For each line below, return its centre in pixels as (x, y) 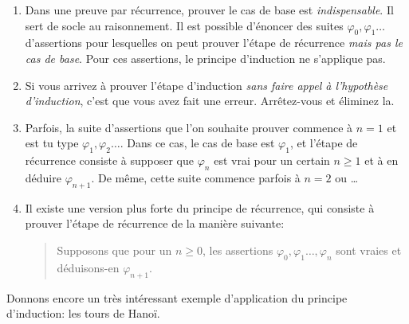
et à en (381, 160)
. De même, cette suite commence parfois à (196, 177)
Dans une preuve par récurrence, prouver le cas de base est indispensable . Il (209, 10)
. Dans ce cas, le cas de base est (197, 143)
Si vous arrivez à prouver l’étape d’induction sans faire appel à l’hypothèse (206, 85)
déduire (43, 177)
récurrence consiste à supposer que (110, 160)
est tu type (52, 143)
